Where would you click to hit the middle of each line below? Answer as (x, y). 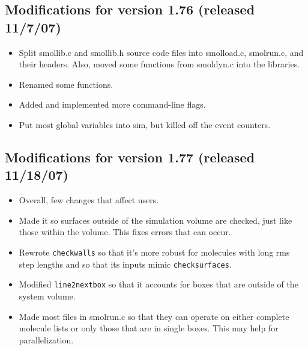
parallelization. (46, 339)
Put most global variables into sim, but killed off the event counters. (145, 124)
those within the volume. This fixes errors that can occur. (125, 232)
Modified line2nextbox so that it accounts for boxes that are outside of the (159, 284)
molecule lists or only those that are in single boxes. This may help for (149, 328)
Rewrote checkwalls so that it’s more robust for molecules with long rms (154, 252)
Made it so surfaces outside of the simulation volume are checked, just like (156, 220)
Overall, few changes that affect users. (89, 200)
